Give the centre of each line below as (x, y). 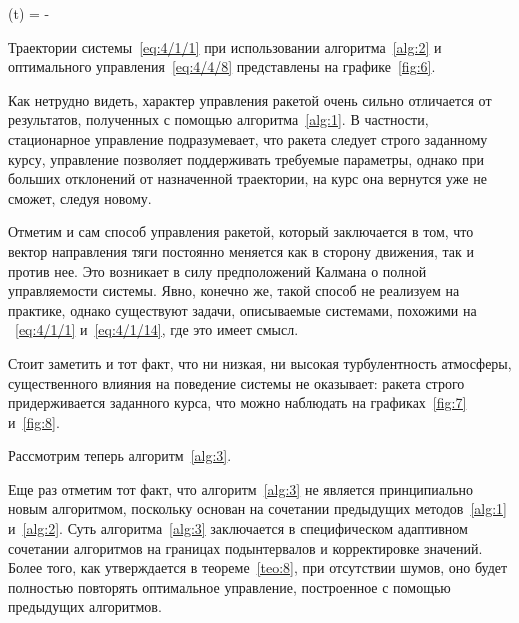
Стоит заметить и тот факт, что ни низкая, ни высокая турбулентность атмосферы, (260, 362)
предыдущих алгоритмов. (85, 606)
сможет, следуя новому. (80, 197)
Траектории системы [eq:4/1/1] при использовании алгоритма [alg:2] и (225, 46)
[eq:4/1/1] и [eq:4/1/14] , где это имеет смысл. (157, 329)
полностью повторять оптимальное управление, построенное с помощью (229, 586)
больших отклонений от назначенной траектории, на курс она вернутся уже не (247, 178)
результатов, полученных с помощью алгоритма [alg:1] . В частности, (218, 119)
